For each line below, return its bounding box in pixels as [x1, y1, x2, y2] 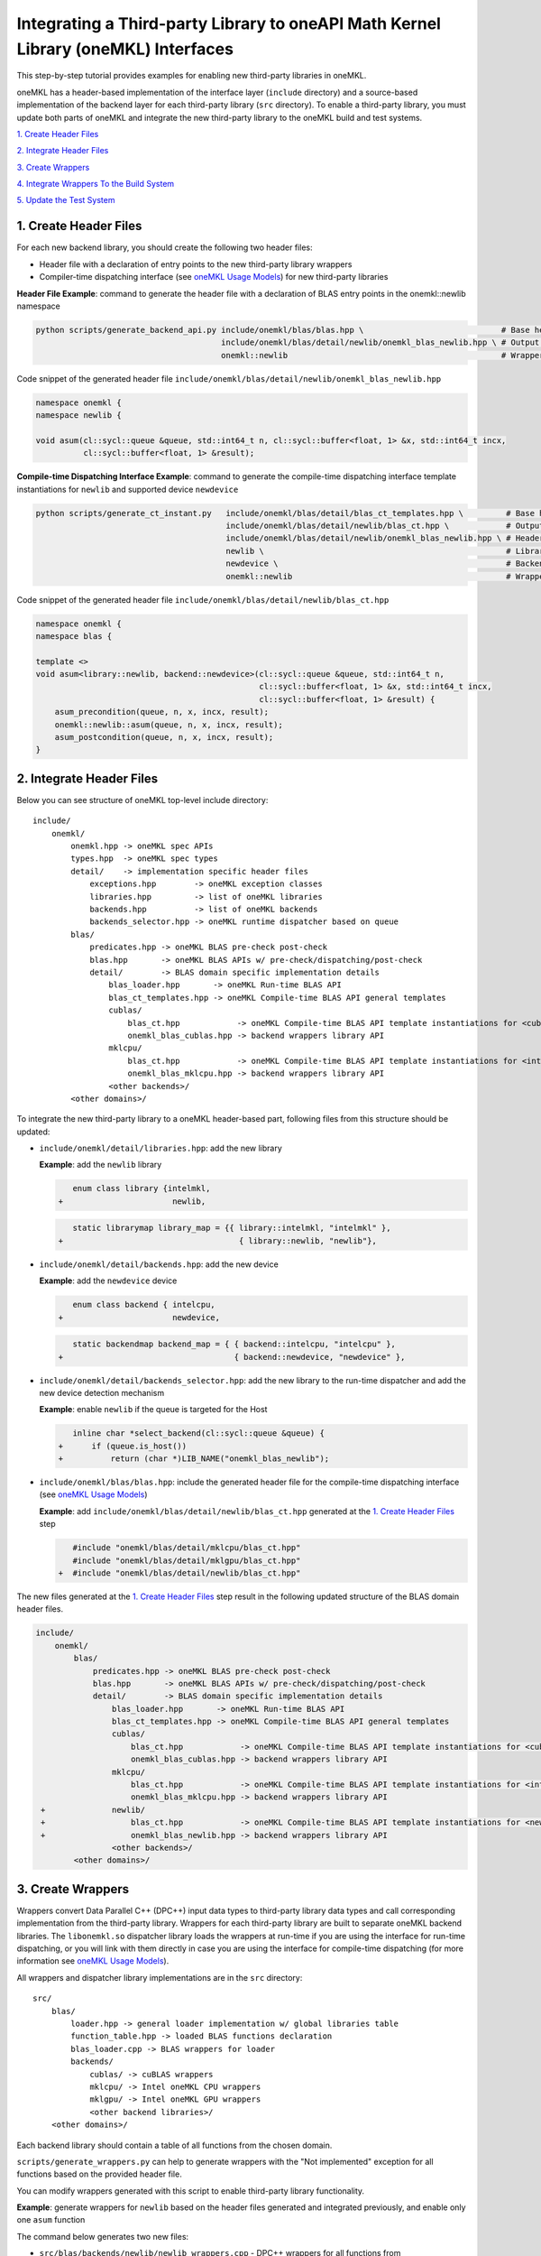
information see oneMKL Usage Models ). [16, 1956, 170, 1966]
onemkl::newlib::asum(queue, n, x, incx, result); [54, 719, 283, 730]
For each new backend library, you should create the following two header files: [16, 242, 313, 253]
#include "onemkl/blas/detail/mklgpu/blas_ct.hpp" [72, 1555, 301, 1566]
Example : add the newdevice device [39, 1275, 178, 1286]
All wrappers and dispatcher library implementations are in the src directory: [16, 1972, 303, 1983]
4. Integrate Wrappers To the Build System [16, 179, 175, 190]
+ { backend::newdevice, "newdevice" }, [58, 1352, 406, 1362]
